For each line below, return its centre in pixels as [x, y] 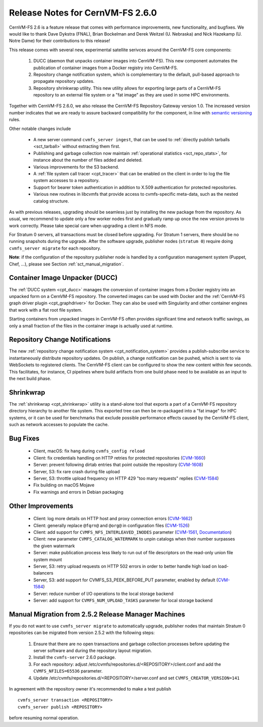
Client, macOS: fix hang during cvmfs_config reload [89, 451]
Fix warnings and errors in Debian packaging [78, 492]
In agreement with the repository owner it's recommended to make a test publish [90, 689]
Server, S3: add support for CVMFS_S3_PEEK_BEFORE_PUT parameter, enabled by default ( [126, 580]
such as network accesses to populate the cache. [59, 425]
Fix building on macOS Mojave [64, 485]
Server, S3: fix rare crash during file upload [77, 471]
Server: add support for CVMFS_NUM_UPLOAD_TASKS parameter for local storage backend [123, 600]
